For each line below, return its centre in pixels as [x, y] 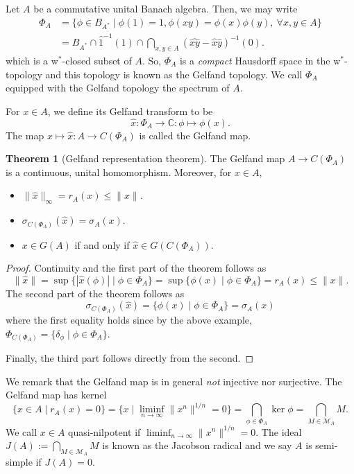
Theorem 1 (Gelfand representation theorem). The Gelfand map [145, 158]
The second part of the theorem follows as [95, 293]
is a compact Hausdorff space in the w [260, 60]
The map [25, 135]
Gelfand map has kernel [56, 395]
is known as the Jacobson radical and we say [197, 445]
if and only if [102, 244]
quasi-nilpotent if [104, 431]
